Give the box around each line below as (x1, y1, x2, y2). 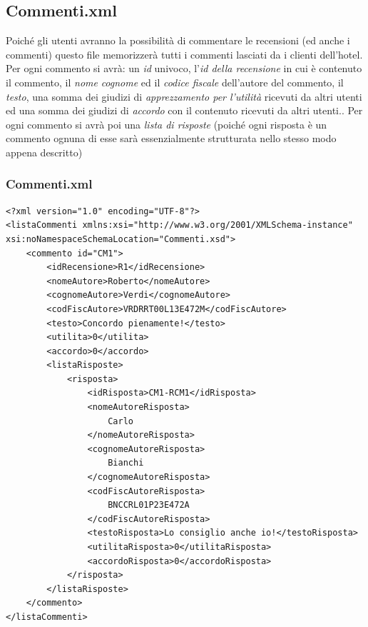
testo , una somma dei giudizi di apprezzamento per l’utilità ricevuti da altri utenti (6, 89, 362, 104)
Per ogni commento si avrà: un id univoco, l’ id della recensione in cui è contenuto (6, 61, 362, 76)
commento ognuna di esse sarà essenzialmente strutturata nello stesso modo (6, 131, 337, 146)
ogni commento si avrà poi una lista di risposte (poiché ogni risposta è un (6, 116, 327, 131)
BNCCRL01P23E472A (108, 500, 190, 511)
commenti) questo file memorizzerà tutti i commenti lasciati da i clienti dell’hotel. (6, 46, 363, 61)
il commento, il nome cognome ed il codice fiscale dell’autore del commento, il (6, 74, 344, 89)
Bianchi (108, 458, 144, 468)
